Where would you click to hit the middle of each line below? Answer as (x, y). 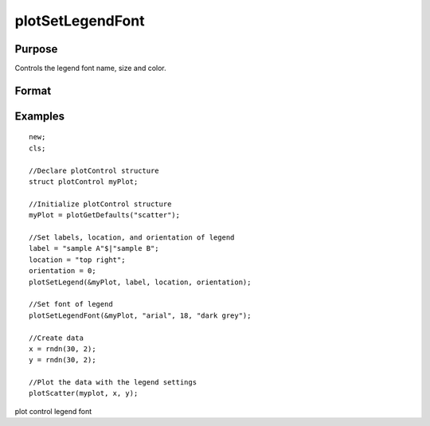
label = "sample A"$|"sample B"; (94, 248)
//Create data (56, 338)
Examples (40, 116)
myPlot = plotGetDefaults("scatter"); (105, 215)
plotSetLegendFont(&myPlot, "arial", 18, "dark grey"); (140, 315)
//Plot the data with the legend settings (113, 383)
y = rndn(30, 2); (63, 360)
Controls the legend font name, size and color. (90, 68)
